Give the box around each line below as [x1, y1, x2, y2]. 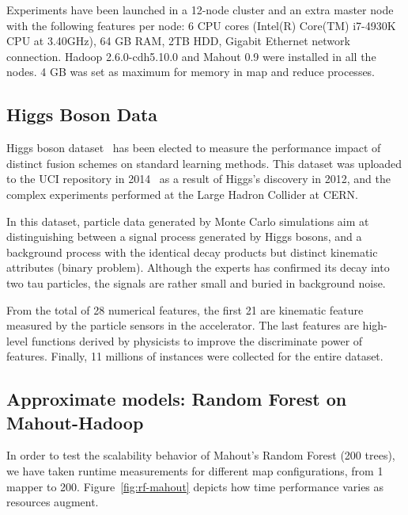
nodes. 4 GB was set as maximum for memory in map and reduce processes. [6, 63, 376, 80]
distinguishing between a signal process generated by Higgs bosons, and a [6, 228, 362, 245]
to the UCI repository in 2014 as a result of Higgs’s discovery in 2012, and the [6, 170, 391, 187]
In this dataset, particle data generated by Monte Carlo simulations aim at [6, 212, 369, 229]
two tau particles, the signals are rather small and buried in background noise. [6, 274, 386, 291]
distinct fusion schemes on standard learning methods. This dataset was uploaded [6, 154, 402, 171]
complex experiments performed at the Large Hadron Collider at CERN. [6, 185, 359, 202]
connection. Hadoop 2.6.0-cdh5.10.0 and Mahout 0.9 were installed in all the [6, 48, 376, 64]
